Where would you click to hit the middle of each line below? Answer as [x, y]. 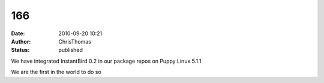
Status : [20, 50]
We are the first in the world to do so [56, 72]
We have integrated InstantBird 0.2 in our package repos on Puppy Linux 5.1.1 [106, 61]
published [71, 50]
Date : [18, 33]
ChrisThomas [75, 41]
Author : [21, 41]
